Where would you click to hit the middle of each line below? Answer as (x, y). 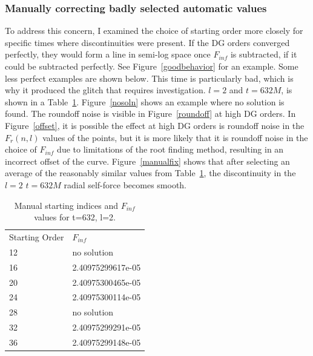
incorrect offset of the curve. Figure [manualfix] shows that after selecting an (147, 161)
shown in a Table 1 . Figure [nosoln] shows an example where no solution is (145, 101)
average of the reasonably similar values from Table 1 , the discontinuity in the (150, 173)
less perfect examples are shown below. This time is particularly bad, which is (149, 78)
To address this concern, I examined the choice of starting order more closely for (154, 31)
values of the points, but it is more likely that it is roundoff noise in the (175, 137)
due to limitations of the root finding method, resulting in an (170, 149)
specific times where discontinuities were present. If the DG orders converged (147, 42)
